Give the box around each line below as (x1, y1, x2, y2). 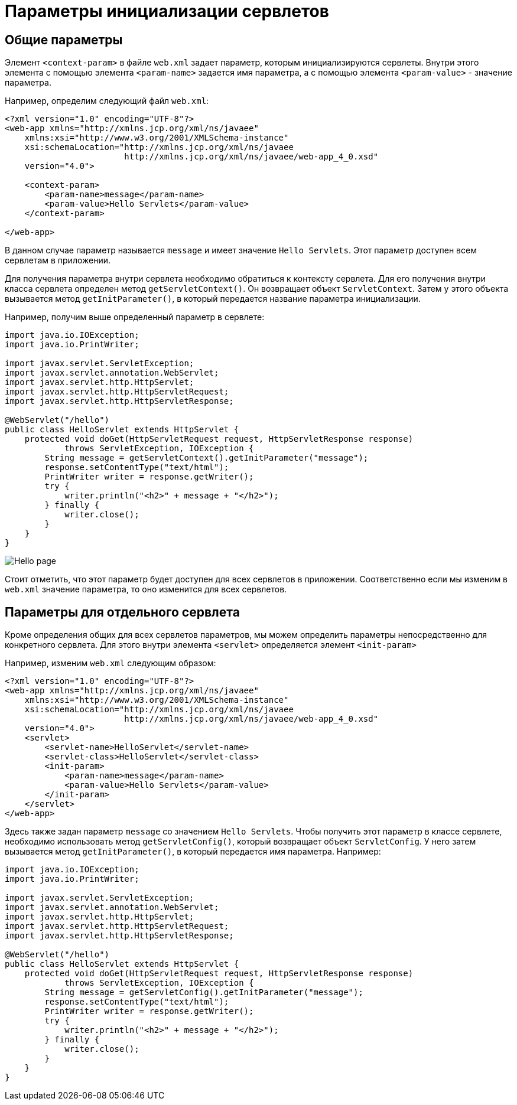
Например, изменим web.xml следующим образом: (5, 658, 216, 669)
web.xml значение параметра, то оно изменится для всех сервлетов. (5, 584, 287, 595)
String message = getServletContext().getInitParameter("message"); (44, 453, 369, 463)
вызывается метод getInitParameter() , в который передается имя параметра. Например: (5, 846, 381, 857)
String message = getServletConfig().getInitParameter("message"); (44, 987, 363, 998)
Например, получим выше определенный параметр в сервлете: (5, 312, 265, 322)
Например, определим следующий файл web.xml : (5, 96, 209, 106)
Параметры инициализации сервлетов (5, 1, 329, 21)
